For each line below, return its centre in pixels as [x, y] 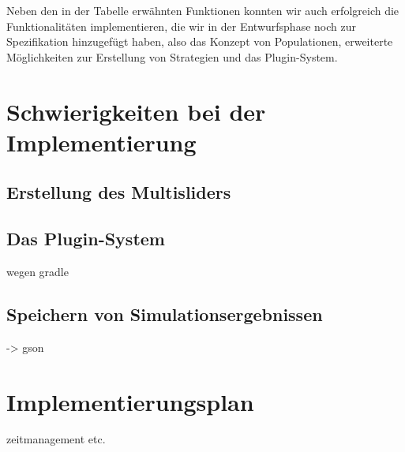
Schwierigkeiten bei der [136, 111]
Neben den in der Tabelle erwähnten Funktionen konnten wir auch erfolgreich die [203, 10]
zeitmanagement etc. [56, 439]
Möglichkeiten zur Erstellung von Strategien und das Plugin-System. [172, 56]
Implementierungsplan [130, 401]
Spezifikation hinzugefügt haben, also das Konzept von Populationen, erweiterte [200, 41]
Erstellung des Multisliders [119, 192]
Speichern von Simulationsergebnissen [165, 314]
